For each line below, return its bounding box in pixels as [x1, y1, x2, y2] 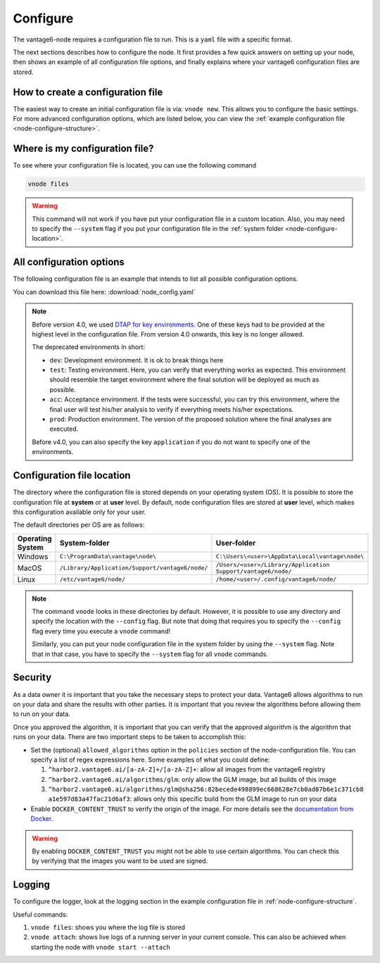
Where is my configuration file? [13, 143, 154, 155]
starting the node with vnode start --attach [30, 943, 170, 951]
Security [13, 672, 52, 684]
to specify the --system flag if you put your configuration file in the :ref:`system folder [32, 225, 284, 233]
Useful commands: [13, 910, 68, 919]
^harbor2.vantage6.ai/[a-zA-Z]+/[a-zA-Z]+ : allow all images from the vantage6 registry [48, 765, 326, 774]
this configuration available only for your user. [13, 508, 146, 516]
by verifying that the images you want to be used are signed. [32, 857, 208, 865]
